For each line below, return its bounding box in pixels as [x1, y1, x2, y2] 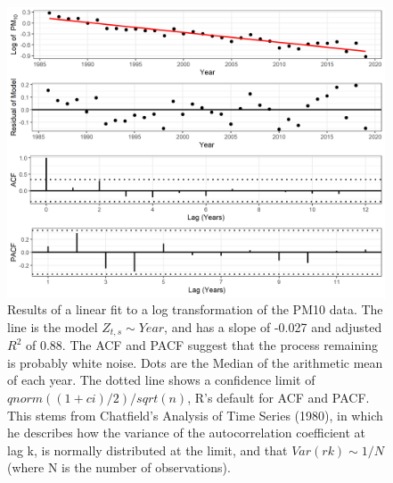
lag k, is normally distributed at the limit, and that [7, 440, 288, 459]
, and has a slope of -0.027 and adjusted [164, 317, 382, 336]
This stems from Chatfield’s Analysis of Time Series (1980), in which [7, 405, 383, 424]
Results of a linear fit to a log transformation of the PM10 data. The [7, 300, 383, 319]
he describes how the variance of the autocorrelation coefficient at [7, 423, 365, 442]
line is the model [7, 317, 98, 336]
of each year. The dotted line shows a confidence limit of [7, 371, 315, 389]
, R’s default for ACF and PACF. [187, 388, 370, 407]
